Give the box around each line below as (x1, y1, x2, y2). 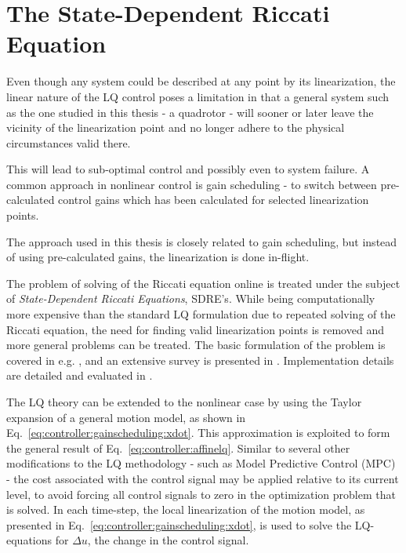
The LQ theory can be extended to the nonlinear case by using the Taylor (6, 394, 362, 409)
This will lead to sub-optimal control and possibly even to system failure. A (6, 161, 370, 177)
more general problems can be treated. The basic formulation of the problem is (6, 337, 386, 353)
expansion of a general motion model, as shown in (6, 409, 246, 425)
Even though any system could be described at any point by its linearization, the (6, 73, 396, 89)
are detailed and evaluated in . (6, 367, 153, 384)
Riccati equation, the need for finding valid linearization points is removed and (6, 321, 384, 337)
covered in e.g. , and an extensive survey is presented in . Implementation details (6, 351, 394, 368)
